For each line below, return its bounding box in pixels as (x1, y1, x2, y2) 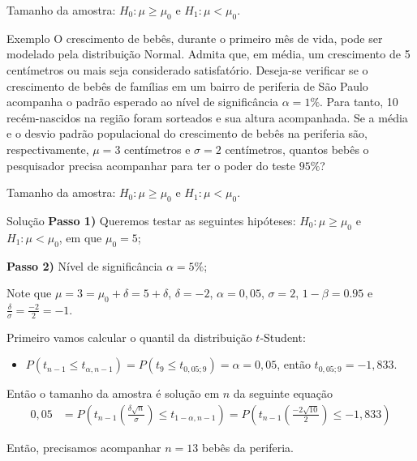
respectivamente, (6, 140, 89, 157)
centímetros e (124, 140, 191, 157)
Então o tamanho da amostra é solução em (6, 385, 220, 402)
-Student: (260, 328, 306, 345)
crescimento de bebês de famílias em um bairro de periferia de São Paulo (6, 77, 368, 94)
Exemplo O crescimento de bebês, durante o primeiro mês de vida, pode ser (6, 29, 383, 46)
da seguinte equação (233, 385, 333, 402)
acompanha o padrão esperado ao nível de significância (6, 93, 279, 110)
